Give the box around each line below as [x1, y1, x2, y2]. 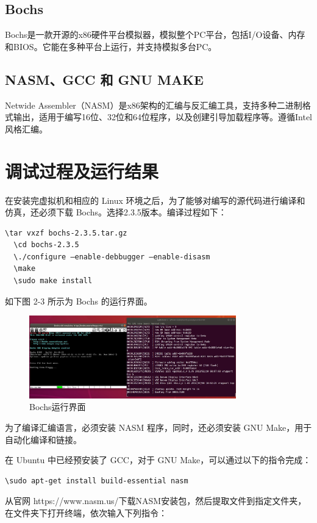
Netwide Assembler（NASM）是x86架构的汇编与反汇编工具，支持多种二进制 [5, 98, 302, 111]
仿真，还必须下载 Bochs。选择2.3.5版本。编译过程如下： [5, 206, 227, 218]
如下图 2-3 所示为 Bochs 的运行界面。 [5, 294, 152, 307]
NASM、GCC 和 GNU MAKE [5, 70, 204, 88]
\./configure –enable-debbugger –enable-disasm [13, 252, 210, 261]
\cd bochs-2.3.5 [13, 240, 79, 250]
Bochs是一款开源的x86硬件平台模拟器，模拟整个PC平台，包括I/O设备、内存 [5, 28, 305, 41]
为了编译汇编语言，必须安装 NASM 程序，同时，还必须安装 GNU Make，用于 [5, 421, 312, 434]
